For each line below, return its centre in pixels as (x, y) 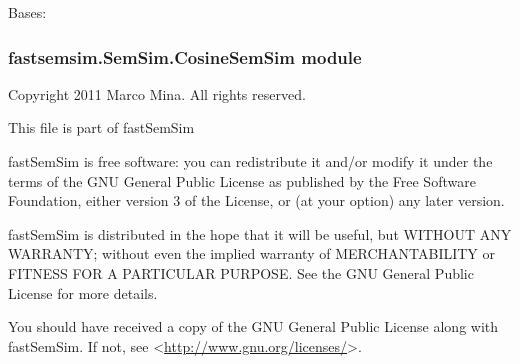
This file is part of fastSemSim (101, 127)
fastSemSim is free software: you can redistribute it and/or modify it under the (250, 161)
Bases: (27, 12)
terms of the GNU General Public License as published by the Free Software (242, 180)
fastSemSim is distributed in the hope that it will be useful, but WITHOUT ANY (260, 233)
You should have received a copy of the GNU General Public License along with (253, 326)
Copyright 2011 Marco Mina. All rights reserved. (157, 93)
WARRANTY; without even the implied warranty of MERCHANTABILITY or (252, 253)
